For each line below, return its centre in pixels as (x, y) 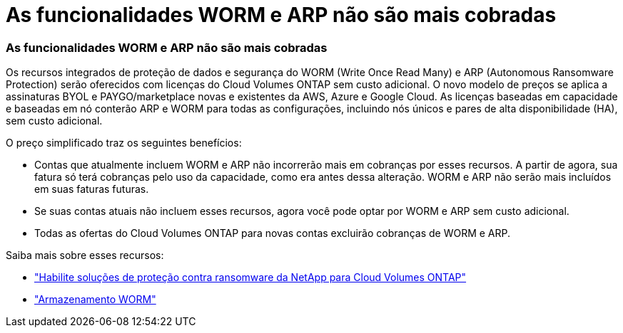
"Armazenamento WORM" (95, 300)
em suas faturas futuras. (92, 189)
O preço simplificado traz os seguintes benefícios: (124, 143)
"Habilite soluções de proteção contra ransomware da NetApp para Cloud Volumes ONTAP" (250, 277)
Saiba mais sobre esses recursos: (85, 255)
